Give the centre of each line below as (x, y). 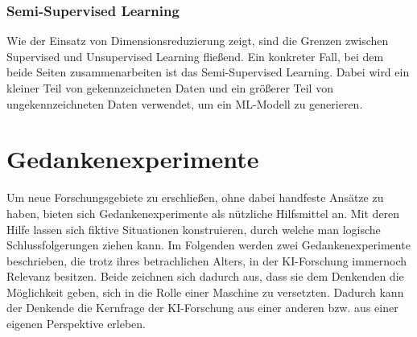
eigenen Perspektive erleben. (76, 324)
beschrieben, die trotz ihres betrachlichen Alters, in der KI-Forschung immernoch (207, 260)
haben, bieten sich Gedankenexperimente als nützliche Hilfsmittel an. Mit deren (203, 213)
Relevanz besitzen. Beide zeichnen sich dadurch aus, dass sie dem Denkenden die (205, 276)
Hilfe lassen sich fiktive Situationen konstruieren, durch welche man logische (194, 229)
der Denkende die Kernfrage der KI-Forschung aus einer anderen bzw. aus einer (202, 308)
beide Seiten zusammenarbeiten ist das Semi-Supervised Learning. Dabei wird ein (208, 72)
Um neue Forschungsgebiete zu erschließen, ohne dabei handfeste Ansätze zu (195, 197)
